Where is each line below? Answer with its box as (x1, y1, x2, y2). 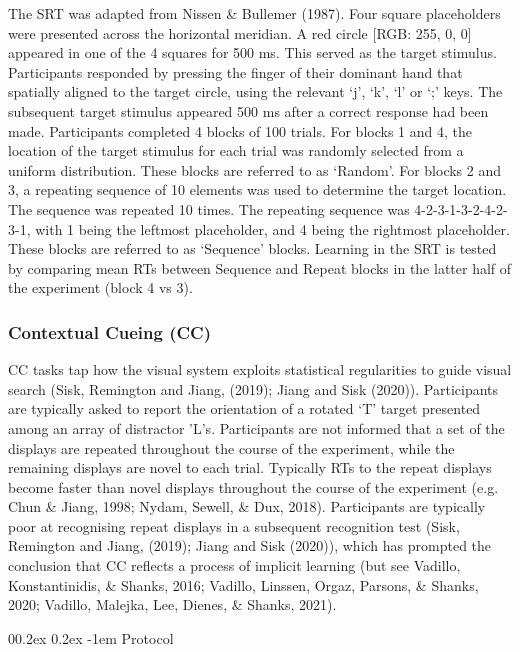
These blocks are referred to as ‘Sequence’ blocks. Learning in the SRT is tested (8, 238, 497, 259)
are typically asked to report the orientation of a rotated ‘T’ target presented (8, 398, 481, 419)
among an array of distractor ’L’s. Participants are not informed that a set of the (8, 417, 505, 438)
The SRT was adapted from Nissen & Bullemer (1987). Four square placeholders (8, 3, 501, 23)
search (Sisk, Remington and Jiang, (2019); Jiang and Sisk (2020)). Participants (8, 378, 499, 399)
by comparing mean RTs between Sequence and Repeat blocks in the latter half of (8, 257, 512, 278)
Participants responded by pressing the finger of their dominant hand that (8, 61, 463, 82)
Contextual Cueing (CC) (8, 319, 212, 344)
